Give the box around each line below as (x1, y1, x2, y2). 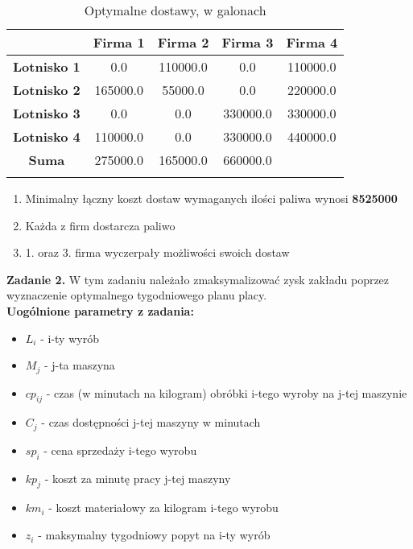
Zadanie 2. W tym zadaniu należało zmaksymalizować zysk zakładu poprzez (6, 270, 390, 287)
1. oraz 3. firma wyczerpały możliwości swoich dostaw (25, 244, 290, 261)
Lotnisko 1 (13, 57, 81, 76)
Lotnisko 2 (13, 80, 81, 99)
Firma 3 (221, 33, 274, 52)
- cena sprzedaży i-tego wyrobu (43, 441, 197, 458)
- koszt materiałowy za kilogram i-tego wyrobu (48, 499, 279, 516)
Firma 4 (286, 33, 338, 52)
